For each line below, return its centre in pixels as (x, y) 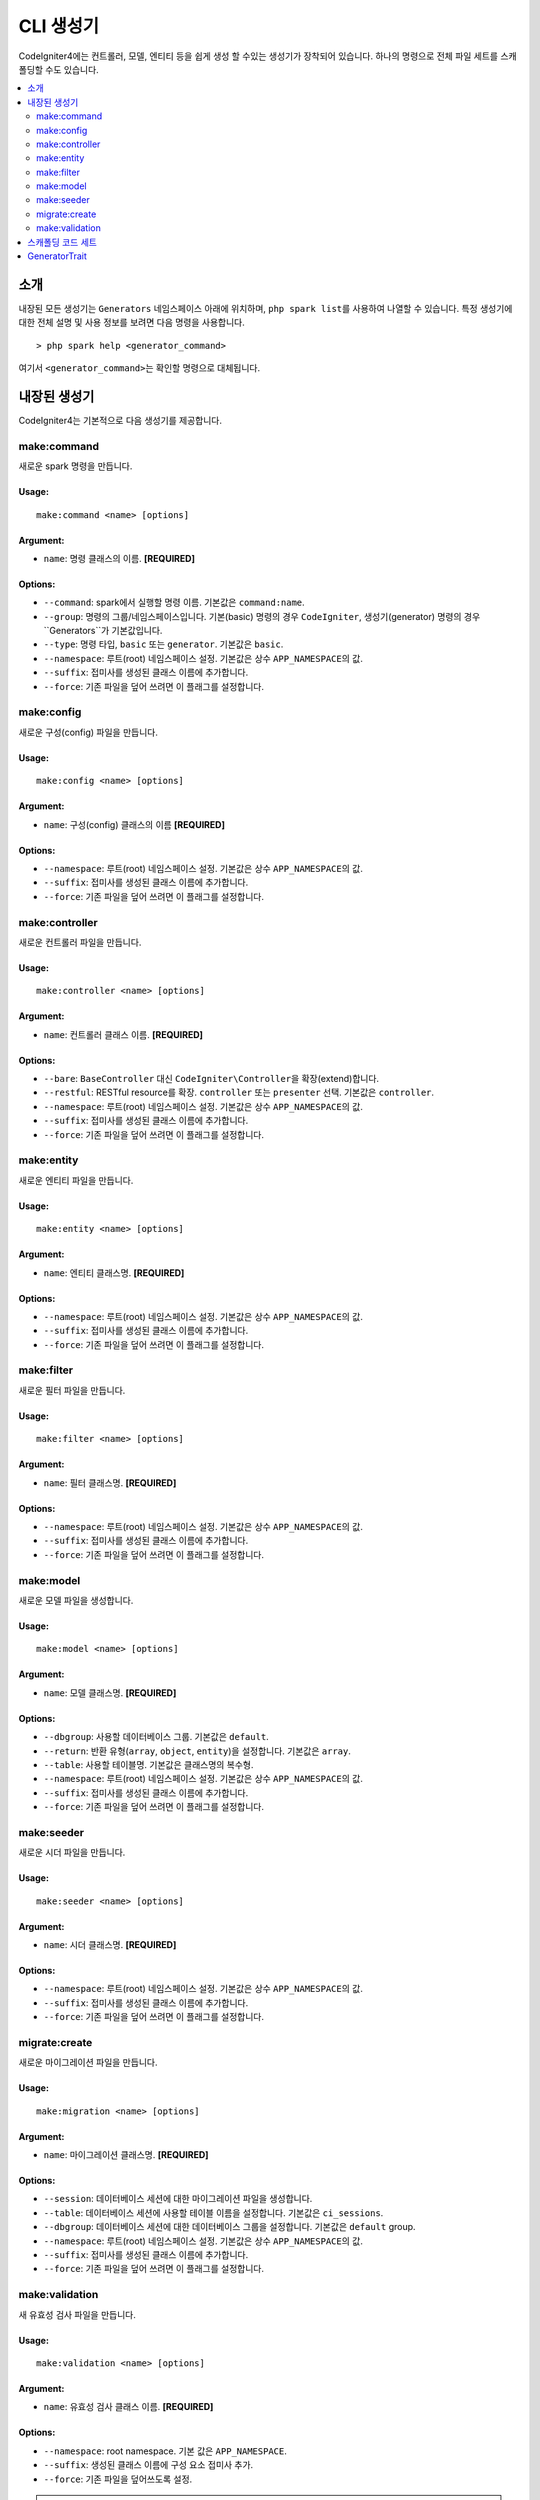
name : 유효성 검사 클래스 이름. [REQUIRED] (128, 2407)
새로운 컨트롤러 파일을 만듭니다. (80, 942)
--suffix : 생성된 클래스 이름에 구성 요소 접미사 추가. (148, 2465)
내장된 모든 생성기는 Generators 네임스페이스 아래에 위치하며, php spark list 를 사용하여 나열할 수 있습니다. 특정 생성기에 (265, 308)
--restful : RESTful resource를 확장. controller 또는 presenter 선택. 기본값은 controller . (239, 1092)
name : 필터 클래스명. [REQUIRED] (110, 1482)
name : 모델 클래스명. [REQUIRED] (110, 1692)
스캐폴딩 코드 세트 (62, 242)
